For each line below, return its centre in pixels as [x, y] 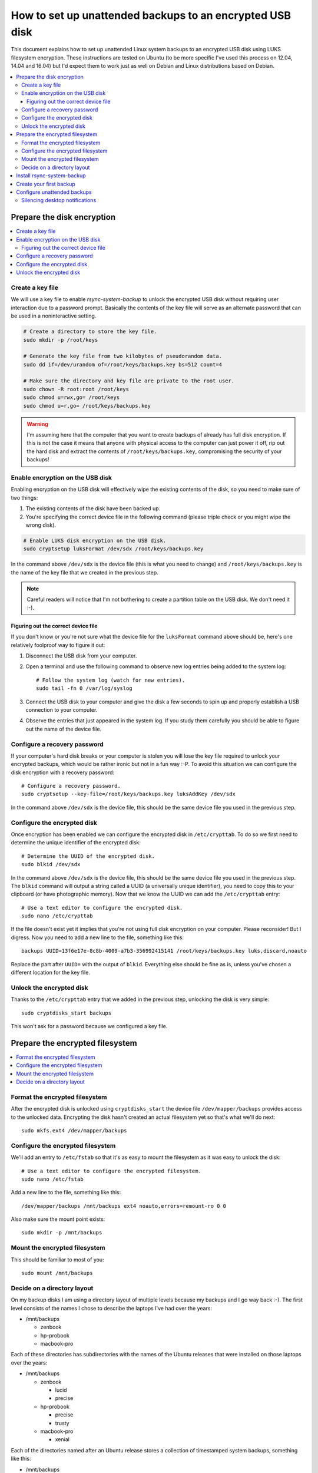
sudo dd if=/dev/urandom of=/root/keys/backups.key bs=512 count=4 [123, 364]
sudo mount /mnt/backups [57, 1273]
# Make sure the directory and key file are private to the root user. [129, 381]
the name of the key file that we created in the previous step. [85, 572]
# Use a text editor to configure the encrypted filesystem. [111, 1171]
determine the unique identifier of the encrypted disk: [76, 843]
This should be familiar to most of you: [57, 1259]
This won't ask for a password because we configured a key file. [89, 1026]
